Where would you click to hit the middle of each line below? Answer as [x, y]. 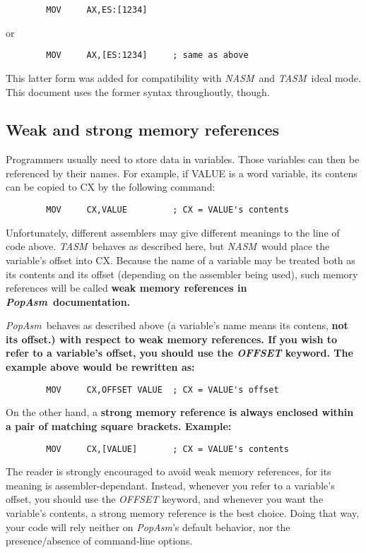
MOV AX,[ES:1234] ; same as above [147, 55]
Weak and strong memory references [143, 130]
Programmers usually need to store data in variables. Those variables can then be [183, 159]
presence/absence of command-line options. [99, 541]
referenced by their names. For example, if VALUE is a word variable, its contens [182, 173]
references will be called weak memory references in [126, 288]
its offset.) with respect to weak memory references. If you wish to [172, 339]
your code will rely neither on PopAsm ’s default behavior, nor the [148, 527]
